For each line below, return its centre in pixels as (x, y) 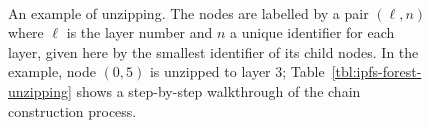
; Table (303, 71)
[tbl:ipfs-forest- (376, 71)
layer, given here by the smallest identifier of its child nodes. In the (213, 51)
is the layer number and (139, 32)
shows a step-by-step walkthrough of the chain (218, 90)
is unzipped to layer (210, 71)
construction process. (72, 110)
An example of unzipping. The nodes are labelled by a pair (188, 12)
